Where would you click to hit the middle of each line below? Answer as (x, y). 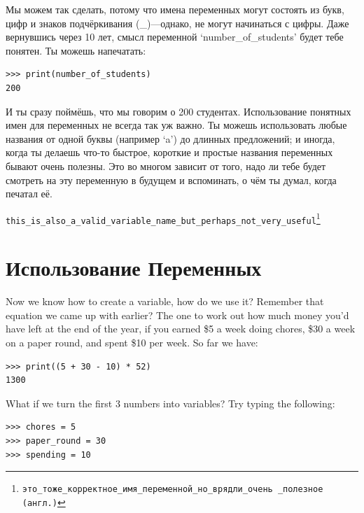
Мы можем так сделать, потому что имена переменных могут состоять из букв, (175, 9)
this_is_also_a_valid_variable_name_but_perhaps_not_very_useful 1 (163, 218)
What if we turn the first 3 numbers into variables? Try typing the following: (170, 403)
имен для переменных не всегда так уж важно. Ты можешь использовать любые (176, 125)
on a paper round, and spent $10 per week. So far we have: (132, 342)
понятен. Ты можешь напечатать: (76, 50)
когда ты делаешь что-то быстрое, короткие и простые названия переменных (169, 152)
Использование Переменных (134, 268)
